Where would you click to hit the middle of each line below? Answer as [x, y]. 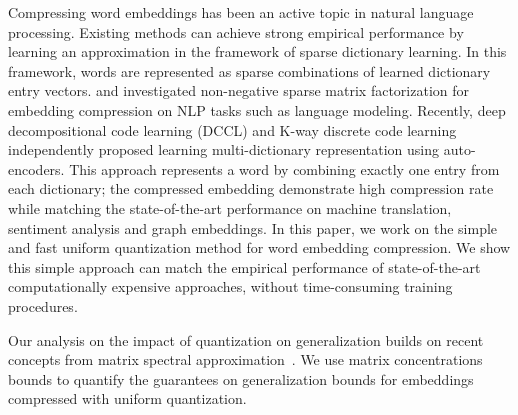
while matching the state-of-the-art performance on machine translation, [230, 207]
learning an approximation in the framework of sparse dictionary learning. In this [257, 51]
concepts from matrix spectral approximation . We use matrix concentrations [245, 359]
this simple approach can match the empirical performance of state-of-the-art [244, 266]
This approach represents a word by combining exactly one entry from [284, 168]
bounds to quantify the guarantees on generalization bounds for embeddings [241, 378]
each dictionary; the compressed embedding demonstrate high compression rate [251, 188]
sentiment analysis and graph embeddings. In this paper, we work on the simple [253, 227]
